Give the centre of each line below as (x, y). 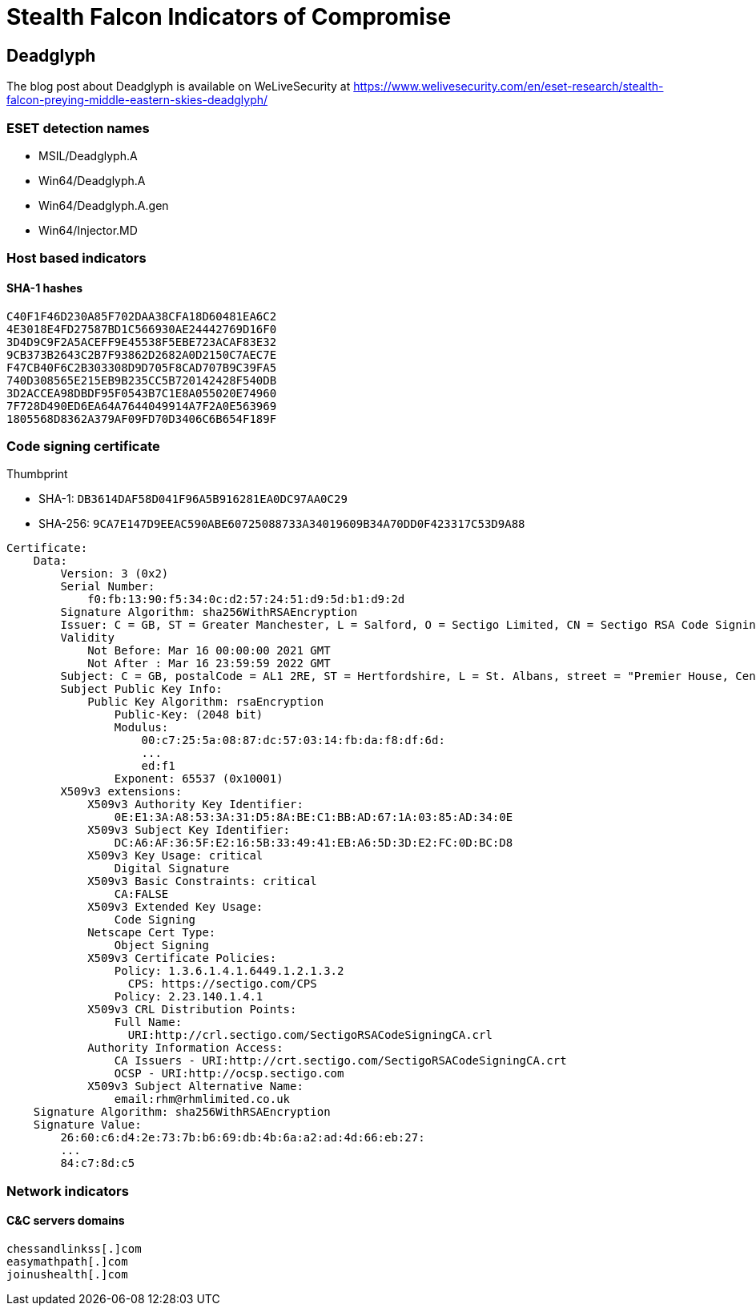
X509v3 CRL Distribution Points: (192, 1010)
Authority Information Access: (185, 1048)
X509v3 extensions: (121, 792)
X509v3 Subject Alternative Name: (195, 1087)
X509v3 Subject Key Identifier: (189, 830)
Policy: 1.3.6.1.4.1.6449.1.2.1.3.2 (229, 971)
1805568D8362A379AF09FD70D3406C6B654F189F (142, 419)
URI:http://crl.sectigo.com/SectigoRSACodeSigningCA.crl (310, 1035)
